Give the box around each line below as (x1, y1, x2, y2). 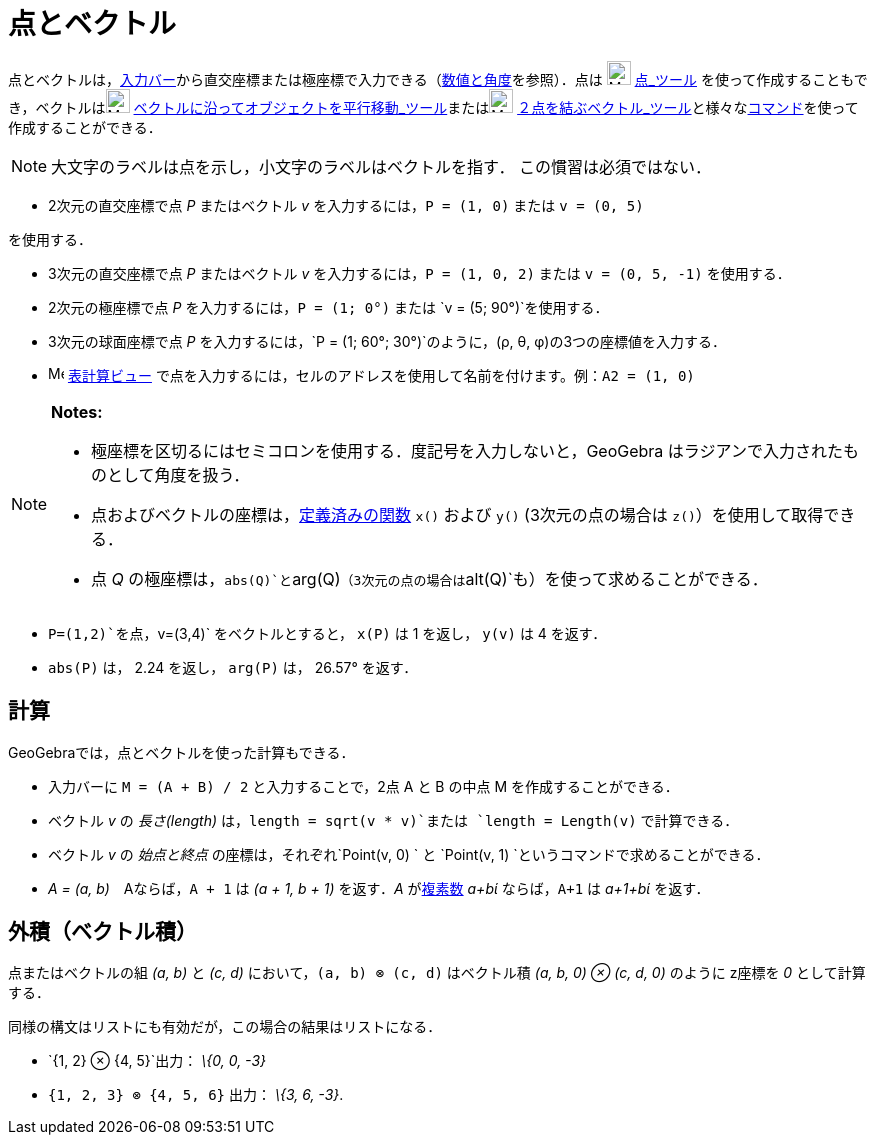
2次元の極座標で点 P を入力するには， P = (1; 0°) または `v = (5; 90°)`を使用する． (48, 298, 609, 316)
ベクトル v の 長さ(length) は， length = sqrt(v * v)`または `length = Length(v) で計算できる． (48, 811, 739, 829)
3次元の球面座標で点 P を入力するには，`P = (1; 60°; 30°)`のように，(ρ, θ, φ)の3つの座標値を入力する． (48, 332, 727, 350)
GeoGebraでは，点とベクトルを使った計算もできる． (8, 743, 355, 761)
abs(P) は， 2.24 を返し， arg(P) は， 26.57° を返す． (48, 658, 418, 676)
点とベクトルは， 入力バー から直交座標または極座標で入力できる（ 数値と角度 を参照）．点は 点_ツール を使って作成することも (8, 70, 854, 88)
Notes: (51, 401, 103, 422)
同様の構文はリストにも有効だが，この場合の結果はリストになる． (8, 1018, 442, 1036)
